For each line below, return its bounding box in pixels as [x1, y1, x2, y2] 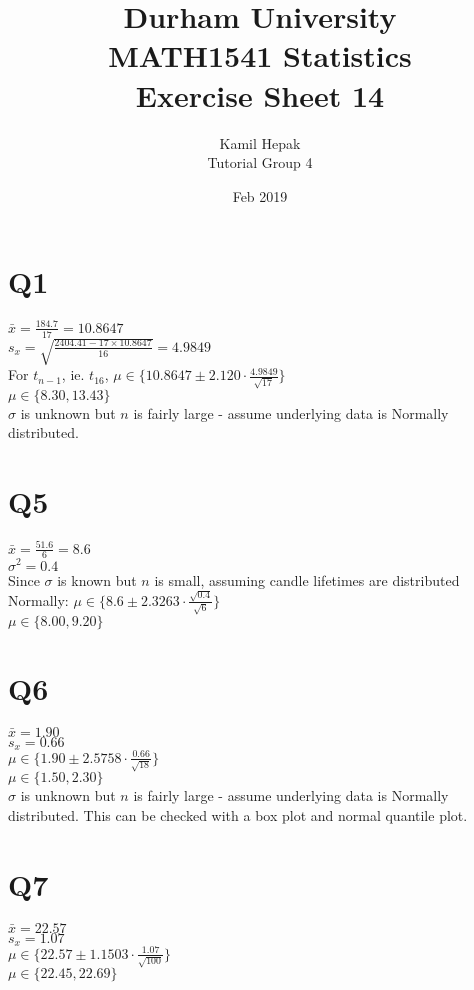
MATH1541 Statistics [108, 35, 412, 76]
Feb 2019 [232, 185, 288, 206]
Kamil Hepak [219, 132, 301, 153]
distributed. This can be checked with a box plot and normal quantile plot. [8, 804, 468, 825]
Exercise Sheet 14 [135, 74, 385, 115]
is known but [57, 569, 137, 590]
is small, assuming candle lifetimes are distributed [154, 569, 460, 590]
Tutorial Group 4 [207, 152, 313, 173]
